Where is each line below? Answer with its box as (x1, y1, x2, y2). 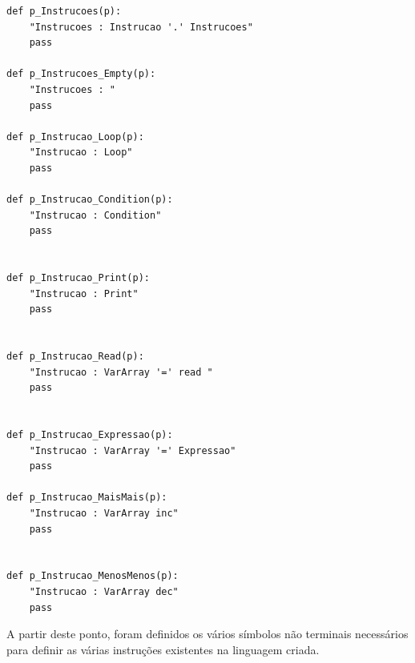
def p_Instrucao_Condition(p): (6, 194, 173, 206)
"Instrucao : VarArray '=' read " (29, 366, 213, 378)
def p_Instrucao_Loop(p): (6, 131, 144, 143)
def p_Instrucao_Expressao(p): (6, 429, 173, 441)
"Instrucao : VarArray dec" (29, 585, 179, 597)
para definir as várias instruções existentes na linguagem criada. (6, 641, 320, 657)
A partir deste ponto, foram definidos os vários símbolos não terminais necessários (6, 625, 409, 642)
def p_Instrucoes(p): (6, 6, 122, 17)
